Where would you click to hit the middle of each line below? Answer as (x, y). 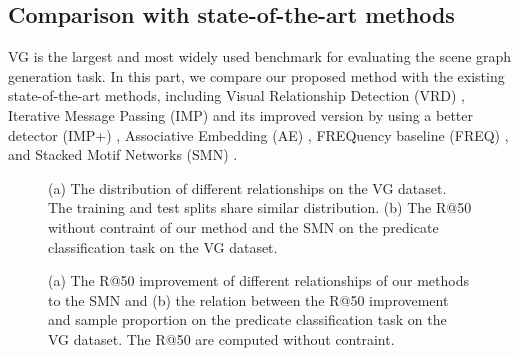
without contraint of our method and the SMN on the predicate (243, 226)
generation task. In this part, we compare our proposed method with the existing (256, 75)
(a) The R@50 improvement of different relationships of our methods (258, 280)
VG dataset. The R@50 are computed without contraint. (221, 338)
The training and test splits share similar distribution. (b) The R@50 (260, 207)
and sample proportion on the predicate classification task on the (247, 319)
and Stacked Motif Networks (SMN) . (123, 154)
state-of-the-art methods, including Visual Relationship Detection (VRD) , (236, 95)
